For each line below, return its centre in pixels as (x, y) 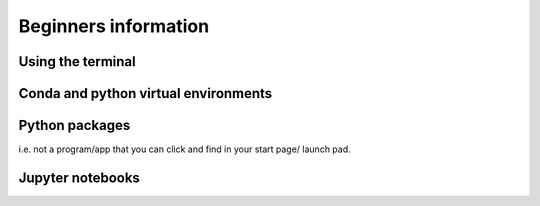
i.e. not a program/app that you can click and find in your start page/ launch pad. (185, 149)
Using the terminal (77, 61)
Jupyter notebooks (79, 177)
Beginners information (114, 26)
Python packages (74, 125)
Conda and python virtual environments (145, 93)
